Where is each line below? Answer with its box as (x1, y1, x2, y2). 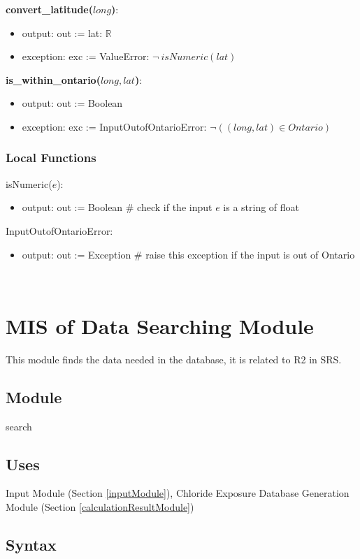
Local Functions (6, 149, 96, 166)
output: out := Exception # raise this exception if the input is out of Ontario (22, 247, 355, 261)
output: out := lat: (22, 25, 103, 40)
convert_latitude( (6, 2, 93, 16)
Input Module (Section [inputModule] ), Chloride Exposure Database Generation (6, 486, 350, 500)
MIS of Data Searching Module (6, 311, 314, 340)
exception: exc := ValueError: (22, 49, 150, 64)
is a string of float (223, 200, 300, 215)
